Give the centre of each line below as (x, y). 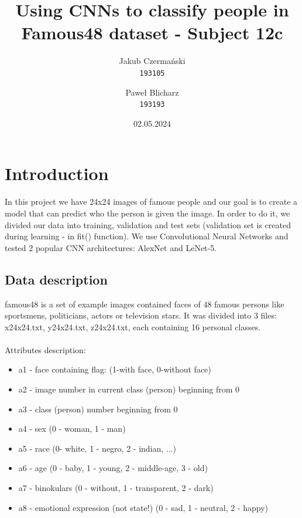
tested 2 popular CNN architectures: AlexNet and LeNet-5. (111, 247)
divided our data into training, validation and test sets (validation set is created (148, 224)
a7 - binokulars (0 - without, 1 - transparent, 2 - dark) (116, 488)
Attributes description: (45, 349)
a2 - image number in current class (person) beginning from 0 (129, 389)
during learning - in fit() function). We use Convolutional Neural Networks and (147, 236)
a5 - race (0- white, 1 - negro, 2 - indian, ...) (97, 448)
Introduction (57, 173)
